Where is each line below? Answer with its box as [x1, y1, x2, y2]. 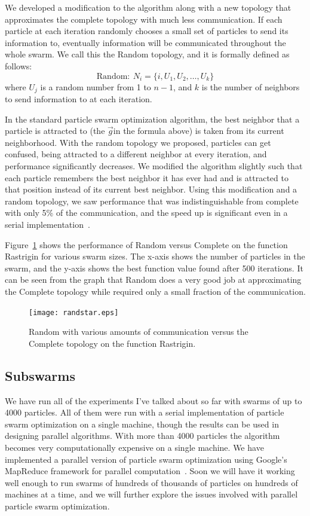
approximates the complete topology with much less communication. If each [5, 13, 283, 25]
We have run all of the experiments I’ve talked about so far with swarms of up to [5, 394, 302, 407]
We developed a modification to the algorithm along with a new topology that [5, 1, 291, 13]
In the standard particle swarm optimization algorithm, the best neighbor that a [5, 112, 300, 125]
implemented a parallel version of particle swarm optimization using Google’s [5, 453, 287, 465]
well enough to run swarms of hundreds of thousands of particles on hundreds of [5, 476, 298, 488]
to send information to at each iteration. [5, 93, 152, 105]
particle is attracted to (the [5, 124, 105, 137]
